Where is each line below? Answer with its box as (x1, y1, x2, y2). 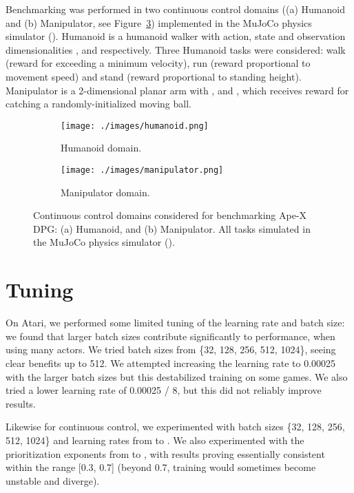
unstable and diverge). (6, 473, 100, 487)
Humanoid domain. (61, 140, 142, 155)
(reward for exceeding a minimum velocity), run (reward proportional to (6, 56, 311, 70)
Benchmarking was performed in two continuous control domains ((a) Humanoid (6, 2, 345, 16)
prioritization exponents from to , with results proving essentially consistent (6, 446, 325, 461)
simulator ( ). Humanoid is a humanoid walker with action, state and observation (6, 29, 346, 43)
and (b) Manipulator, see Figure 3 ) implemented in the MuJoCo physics (6, 15, 312, 30)
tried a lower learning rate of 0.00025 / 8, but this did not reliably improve (6, 383, 322, 397)
